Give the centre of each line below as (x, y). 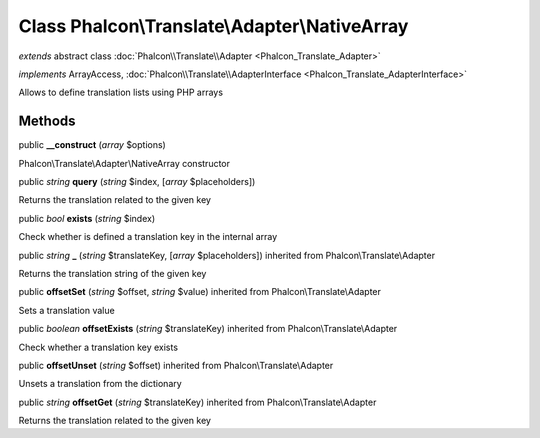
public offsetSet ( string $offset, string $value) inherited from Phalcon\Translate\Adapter (200, 292)
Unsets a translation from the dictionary (100, 384)
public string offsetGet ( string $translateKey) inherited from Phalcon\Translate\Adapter (197, 402)
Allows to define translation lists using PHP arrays (121, 92)
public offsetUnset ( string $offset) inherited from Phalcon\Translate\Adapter (176, 365)
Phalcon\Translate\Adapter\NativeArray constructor (124, 163)
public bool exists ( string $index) (87, 218)
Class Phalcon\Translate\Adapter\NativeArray (213, 26)
